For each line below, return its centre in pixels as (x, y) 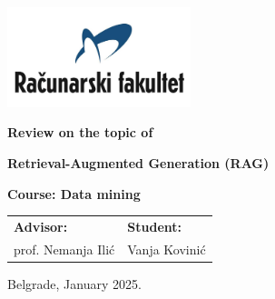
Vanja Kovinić (167, 249)
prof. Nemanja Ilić (64, 249)
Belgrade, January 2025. (74, 283)
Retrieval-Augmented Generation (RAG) (138, 163)
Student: (154, 226)
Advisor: (41, 226)
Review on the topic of (80, 132)
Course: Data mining (74, 193)
